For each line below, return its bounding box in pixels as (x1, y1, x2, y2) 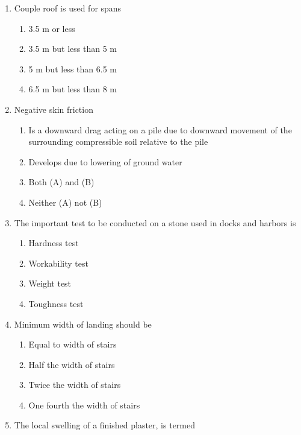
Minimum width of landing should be (14, 317, 152, 330)
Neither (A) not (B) (28, 195, 102, 208)
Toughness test (28, 297, 84, 310)
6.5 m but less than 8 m (28, 83, 117, 95)
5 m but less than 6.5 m (28, 62, 117, 75)
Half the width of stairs (28, 358, 115, 370)
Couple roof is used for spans (14, 2, 122, 14)
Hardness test (28, 237, 79, 249)
